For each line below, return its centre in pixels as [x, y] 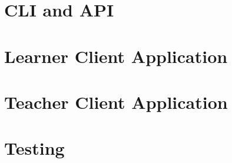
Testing [34, 148]
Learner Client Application [116, 56]
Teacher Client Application [116, 102]
